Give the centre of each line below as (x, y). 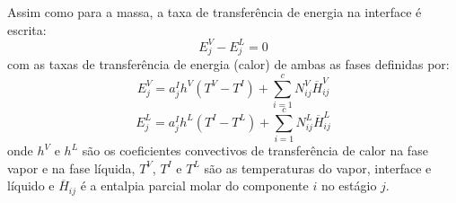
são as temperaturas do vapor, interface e (318, 168)
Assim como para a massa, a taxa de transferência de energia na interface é (215, 12)
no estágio (349, 185)
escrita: (27, 29)
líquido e (31, 185)
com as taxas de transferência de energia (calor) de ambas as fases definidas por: (228, 64)
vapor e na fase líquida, (71, 168)
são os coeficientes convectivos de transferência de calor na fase (255, 150)
